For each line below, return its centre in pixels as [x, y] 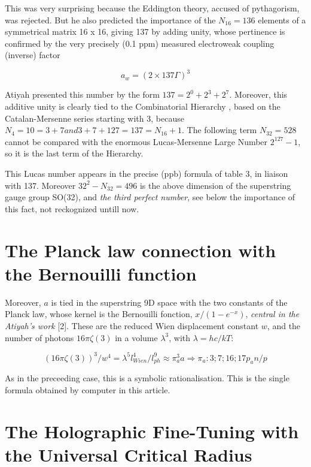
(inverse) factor [33, 55]
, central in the [272, 314]
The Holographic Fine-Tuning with [152, 431]
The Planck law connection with [141, 250]
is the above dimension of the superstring [215, 185]
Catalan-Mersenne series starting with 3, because [94, 118]
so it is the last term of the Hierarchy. [74, 153]
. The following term [219, 130]
